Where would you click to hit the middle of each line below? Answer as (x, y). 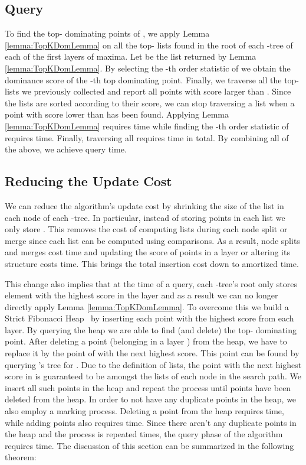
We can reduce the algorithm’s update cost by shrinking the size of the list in (144, 205)
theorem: (21, 457)
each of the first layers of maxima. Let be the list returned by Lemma (131, 56)
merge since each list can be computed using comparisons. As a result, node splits (152, 240)
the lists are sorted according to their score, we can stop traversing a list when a (150, 103)
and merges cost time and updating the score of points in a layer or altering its (147, 252)
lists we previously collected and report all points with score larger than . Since (148, 91)
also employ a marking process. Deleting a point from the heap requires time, (144, 411)
